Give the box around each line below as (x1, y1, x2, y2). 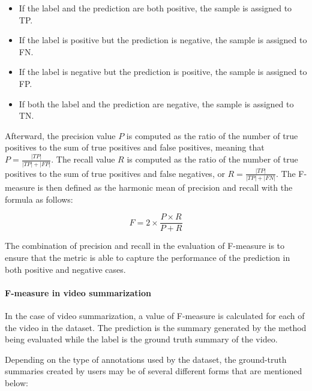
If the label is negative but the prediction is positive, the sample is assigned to (19, 65, 307, 78)
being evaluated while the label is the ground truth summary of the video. (5, 333, 278, 345)
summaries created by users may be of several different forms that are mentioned (5, 365, 302, 377)
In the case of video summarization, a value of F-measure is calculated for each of (5, 309, 305, 322)
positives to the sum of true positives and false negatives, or (5, 167, 225, 179)
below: (5, 376, 28, 389)
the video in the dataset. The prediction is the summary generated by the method (5, 321, 307, 333)
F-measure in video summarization (5, 286, 152, 299)
